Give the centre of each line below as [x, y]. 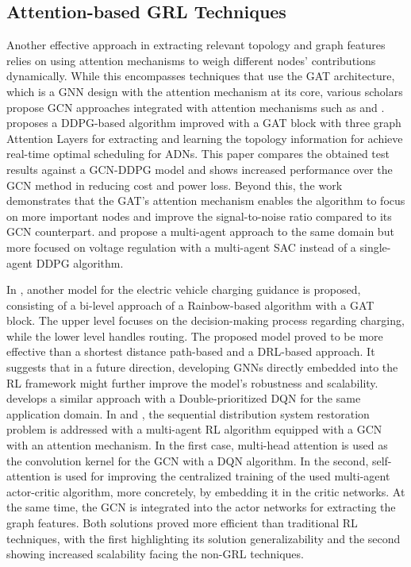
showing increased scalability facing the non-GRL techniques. [155, 554]
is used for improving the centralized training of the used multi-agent [222, 476]
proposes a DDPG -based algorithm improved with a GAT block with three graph [204, 123]
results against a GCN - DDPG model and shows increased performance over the [200, 169]
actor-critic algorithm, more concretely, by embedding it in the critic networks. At [206, 491]
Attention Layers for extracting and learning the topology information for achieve [205, 138]
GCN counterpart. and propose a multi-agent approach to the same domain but [200, 231]
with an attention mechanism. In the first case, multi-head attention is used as [197, 445]
